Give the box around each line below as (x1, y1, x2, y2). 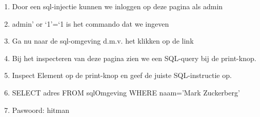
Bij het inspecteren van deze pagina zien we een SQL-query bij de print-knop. (12, 52, 256, 63)
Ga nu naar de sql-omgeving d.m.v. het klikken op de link (12, 35, 194, 46)
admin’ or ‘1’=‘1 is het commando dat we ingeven (12, 18, 169, 29)
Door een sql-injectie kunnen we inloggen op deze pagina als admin (12, 1, 223, 11)
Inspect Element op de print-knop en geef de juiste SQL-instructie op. (12, 70, 232, 81)
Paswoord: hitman (12, 104, 69, 115)
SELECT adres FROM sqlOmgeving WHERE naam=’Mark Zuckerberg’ (12, 87, 240, 98)
